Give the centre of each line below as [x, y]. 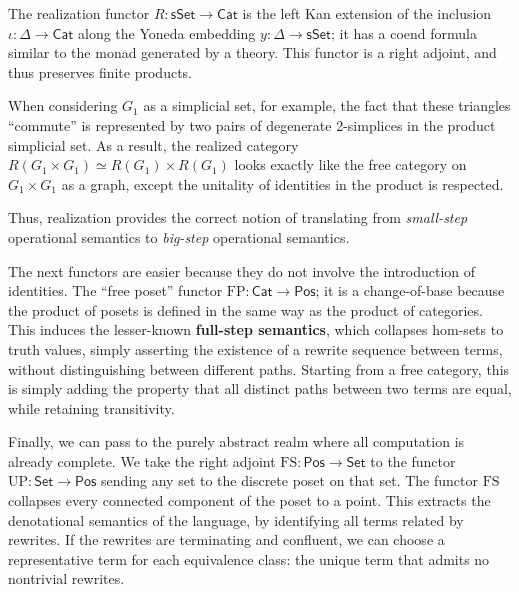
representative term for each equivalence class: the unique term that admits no [249, 558]
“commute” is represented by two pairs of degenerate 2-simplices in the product [252, 124]
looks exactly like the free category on [350, 164]
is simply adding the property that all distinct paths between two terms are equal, [260, 388]
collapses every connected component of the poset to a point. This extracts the [249, 500]
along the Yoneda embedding [167, 32]
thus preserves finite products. [100, 71]
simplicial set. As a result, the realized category [153, 144]
